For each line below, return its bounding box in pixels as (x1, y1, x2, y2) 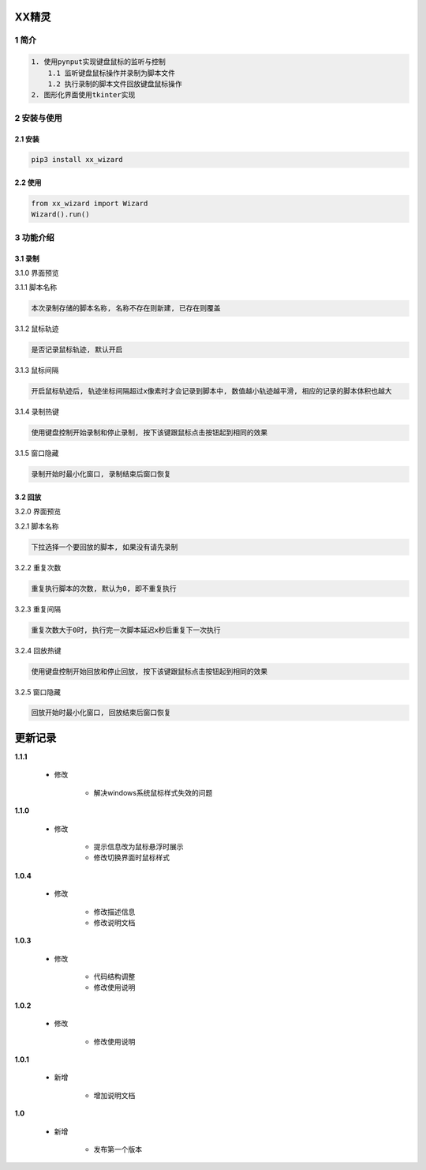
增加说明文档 (93, 1090, 136, 1100)
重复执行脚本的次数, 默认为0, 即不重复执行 (31, 584, 177, 593)
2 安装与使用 (14, 112, 62, 123)
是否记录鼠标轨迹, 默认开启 (31, 345, 123, 355)
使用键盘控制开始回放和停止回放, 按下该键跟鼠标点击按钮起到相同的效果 (31, 667, 268, 675)
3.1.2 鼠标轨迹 (14, 324, 59, 333)
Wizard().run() (31, 210, 90, 219)
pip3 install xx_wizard (31, 155, 124, 164)
